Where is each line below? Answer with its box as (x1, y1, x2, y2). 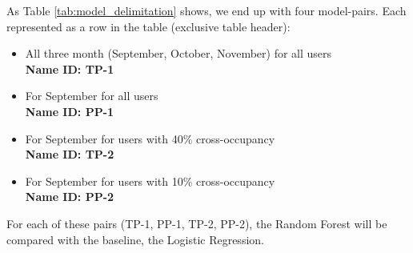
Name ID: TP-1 (25, 60, 114, 77)
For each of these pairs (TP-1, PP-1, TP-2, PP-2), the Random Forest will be (6, 215, 387, 231)
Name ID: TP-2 (25, 146, 114, 163)
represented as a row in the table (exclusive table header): (6, 18, 291, 34)
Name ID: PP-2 (25, 188, 114, 205)
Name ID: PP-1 (25, 102, 114, 119)
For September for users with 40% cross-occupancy (25, 130, 275, 147)
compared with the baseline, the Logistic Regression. (6, 231, 264, 247)
